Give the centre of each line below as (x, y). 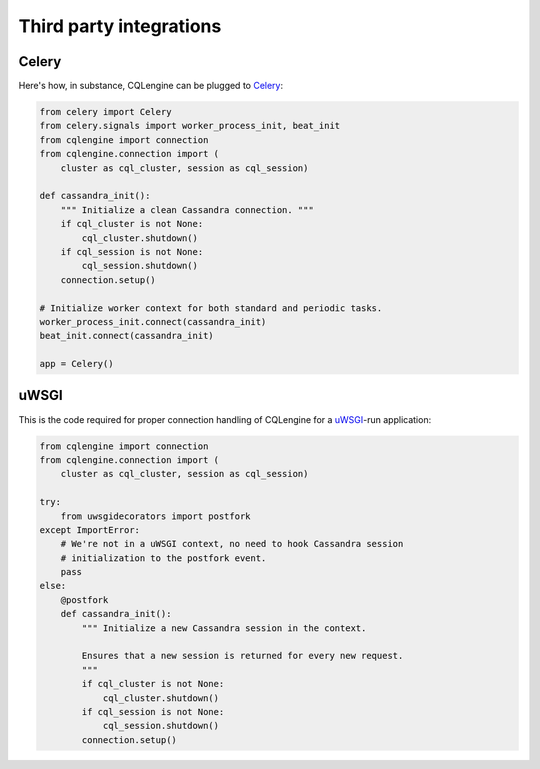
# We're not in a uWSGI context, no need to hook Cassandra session (232, 544)
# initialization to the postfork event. (163, 558)
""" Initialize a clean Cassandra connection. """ (187, 209)
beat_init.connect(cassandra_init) (126, 336)
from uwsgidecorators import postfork (155, 516)
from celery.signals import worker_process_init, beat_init (190, 126)
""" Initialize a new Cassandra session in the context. (224, 628)
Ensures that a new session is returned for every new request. (242, 656)
